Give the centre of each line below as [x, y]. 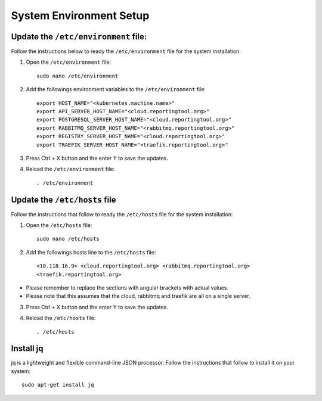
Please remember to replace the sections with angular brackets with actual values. [127, 288]
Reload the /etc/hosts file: [61, 318]
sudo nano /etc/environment [78, 76]
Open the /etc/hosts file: [59, 225]
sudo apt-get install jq [58, 385]
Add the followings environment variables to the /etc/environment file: [116, 89]
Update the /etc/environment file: [79, 37]
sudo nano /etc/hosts [68, 239]
